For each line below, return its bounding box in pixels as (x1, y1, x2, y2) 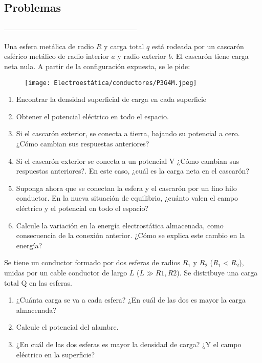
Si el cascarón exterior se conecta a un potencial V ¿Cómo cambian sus (16, 155, 239, 166)
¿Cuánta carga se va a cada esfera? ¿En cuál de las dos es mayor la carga (16, 294, 246, 305)
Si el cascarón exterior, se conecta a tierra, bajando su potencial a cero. (16, 128, 240, 139)
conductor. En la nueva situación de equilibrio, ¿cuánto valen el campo (16, 193, 238, 203)
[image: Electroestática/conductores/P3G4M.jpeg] (25, 79, 197, 87)
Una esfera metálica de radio (4, 40, 94, 51)
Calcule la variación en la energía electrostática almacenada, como (16, 220, 224, 230)
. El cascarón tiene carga (171, 51, 249, 61)
